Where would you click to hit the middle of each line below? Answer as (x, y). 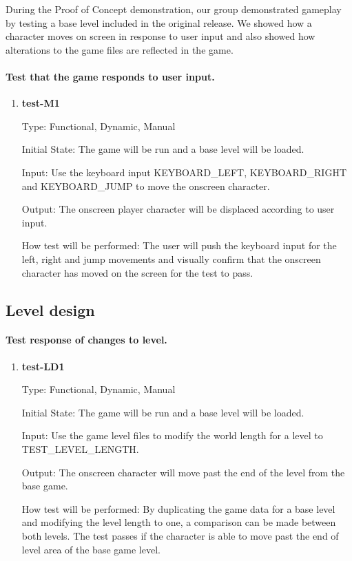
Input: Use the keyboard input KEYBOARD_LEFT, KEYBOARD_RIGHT (184, 172)
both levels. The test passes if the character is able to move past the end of (180, 536)
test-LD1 (43, 366)
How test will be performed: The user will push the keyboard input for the (179, 245)
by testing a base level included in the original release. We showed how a (159, 22)
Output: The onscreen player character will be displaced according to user (178, 209)
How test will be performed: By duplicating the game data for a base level (178, 508)
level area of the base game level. (91, 549)
